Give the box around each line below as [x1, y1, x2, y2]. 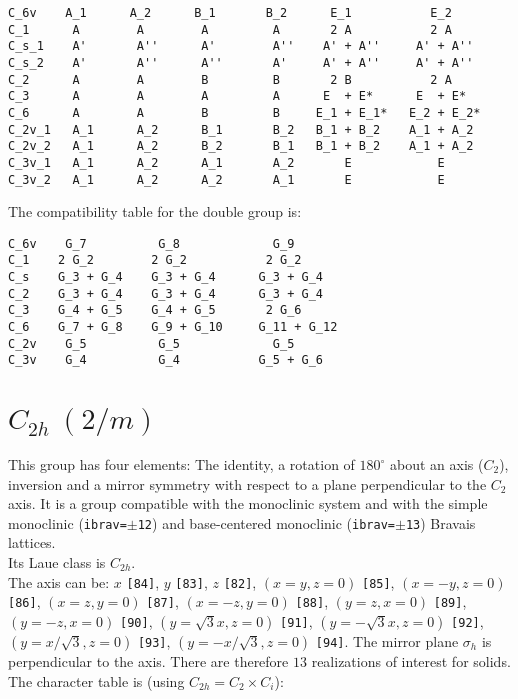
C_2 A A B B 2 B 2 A [8, 72, 452, 87]
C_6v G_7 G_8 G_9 [8, 236, 295, 251]
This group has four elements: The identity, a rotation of [8, 454, 355, 474]
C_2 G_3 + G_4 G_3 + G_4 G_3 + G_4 [8, 286, 323, 301]
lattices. [8, 532, 56, 553]
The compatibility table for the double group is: [8, 201, 302, 222]
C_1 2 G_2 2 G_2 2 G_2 [8, 253, 302, 268]
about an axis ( [390, 454, 484, 474]
